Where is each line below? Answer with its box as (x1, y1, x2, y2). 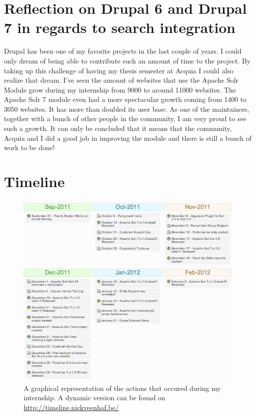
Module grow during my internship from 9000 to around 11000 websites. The (4, 84, 236, 95)
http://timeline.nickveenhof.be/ (24, 402, 119, 412)
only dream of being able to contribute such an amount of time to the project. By (4, 55, 251, 65)
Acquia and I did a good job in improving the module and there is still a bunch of (4, 132, 252, 143)
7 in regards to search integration (4, 17, 236, 37)
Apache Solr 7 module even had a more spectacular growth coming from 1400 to (4, 94, 247, 104)
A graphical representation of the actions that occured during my (24, 383, 221, 393)
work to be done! (4, 142, 55, 153)
